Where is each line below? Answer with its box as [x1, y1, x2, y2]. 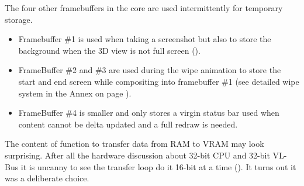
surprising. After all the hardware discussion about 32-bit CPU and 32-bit [5, 149, 270, 161]
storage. [5, 13, 33, 25]
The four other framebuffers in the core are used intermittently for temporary [5, 2, 283, 13]
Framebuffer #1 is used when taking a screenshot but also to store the [18, 33, 271, 45]
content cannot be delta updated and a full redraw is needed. [18, 118, 238, 130]
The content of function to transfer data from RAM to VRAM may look [5, 137, 264, 150]
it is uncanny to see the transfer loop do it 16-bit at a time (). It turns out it [20, 160, 296, 173]
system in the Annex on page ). [18, 87, 132, 99]
